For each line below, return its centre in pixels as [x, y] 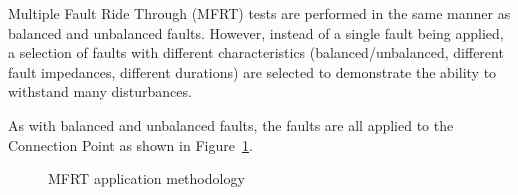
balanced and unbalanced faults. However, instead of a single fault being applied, [256, 32]
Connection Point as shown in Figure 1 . [130, 144]
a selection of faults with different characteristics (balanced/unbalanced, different [256, 52]
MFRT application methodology [146, 178]
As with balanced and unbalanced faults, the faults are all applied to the [231, 124]
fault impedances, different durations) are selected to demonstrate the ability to [252, 71]
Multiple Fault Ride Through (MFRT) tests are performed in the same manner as [259, 13]
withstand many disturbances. [100, 91]
